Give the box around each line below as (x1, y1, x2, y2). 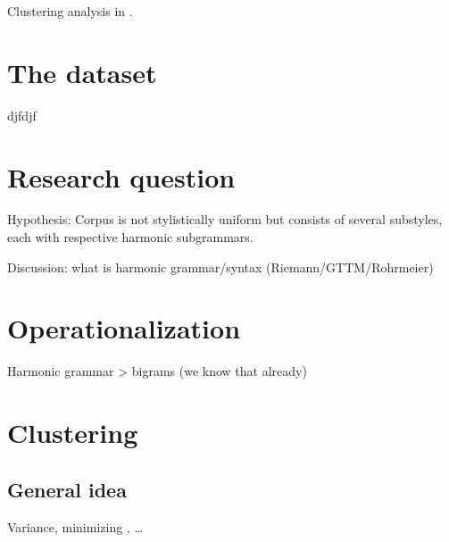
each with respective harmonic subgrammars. (7, 228, 254, 246)
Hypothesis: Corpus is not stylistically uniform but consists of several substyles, (7, 210, 443, 229)
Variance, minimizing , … (7, 517, 143, 536)
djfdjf (7, 105, 37, 124)
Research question (7, 158, 236, 195)
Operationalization (7, 310, 241, 346)
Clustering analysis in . (7, 2, 133, 20)
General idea (7, 475, 127, 503)
